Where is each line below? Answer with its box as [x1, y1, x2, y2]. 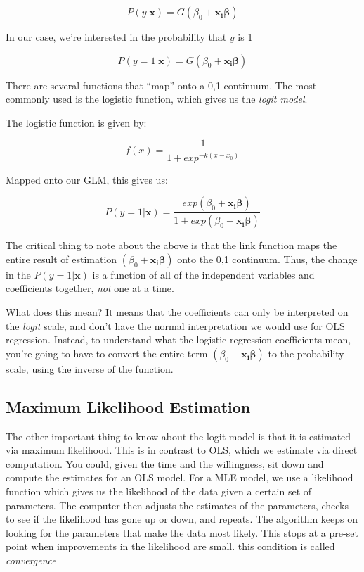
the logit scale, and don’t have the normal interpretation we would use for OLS [6, 318, 345, 333]
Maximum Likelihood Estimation [6, 395, 251, 417]
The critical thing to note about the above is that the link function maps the [6, 238, 337, 253]
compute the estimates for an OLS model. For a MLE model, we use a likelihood [6, 470, 353, 485]
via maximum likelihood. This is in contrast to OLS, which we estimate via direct [6, 443, 358, 457]
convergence [6, 552, 56, 567]
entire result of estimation [6, 251, 117, 266]
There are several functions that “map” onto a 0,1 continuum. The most [6, 77, 317, 92]
